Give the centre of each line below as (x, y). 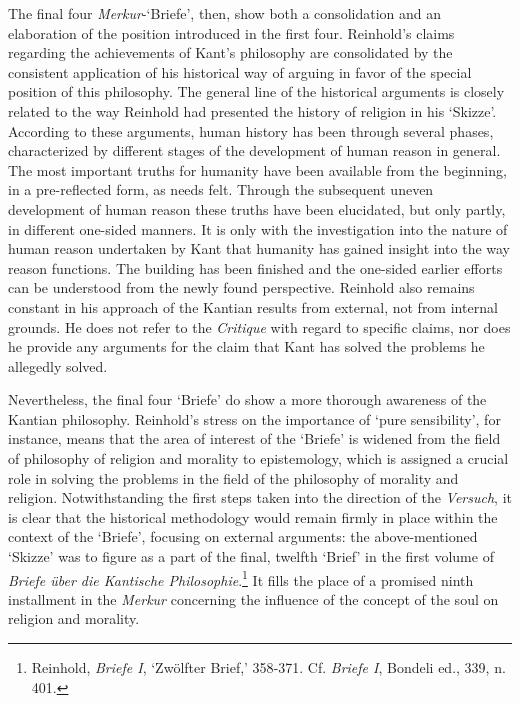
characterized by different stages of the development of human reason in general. (254, 150)
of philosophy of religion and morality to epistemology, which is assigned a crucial (258, 458)
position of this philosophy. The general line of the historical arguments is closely (256, 91)
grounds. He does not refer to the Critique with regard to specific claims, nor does (259, 326)
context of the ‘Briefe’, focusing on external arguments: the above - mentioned (243, 536)
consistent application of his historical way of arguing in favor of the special (240, 71)
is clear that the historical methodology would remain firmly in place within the (253, 516)
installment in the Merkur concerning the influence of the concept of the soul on (253, 598)
